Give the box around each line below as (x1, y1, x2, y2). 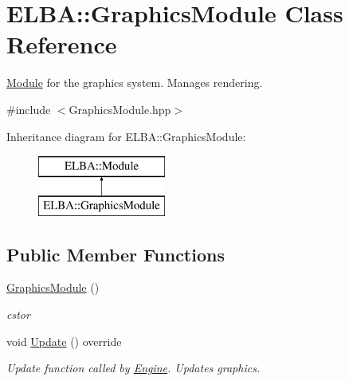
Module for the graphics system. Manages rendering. (6, 74, 263, 91)
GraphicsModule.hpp (69, 100, 171, 117)
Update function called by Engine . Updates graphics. (6, 359, 261, 376)
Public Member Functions (6, 242, 225, 266)
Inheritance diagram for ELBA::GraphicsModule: (6, 128, 246, 144)
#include (6, 100, 51, 117)
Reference (6, 28, 117, 61)
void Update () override (6, 332, 122, 349)
